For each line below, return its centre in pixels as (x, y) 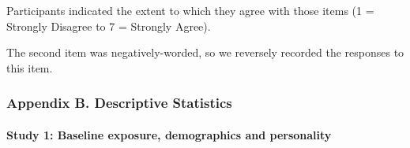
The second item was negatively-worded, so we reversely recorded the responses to (205, 52)
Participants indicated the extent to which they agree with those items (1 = (190, 10)
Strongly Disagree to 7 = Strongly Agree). (109, 26)
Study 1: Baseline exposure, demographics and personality (169, 134)
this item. (30, 67)
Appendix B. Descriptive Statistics (119, 103)
